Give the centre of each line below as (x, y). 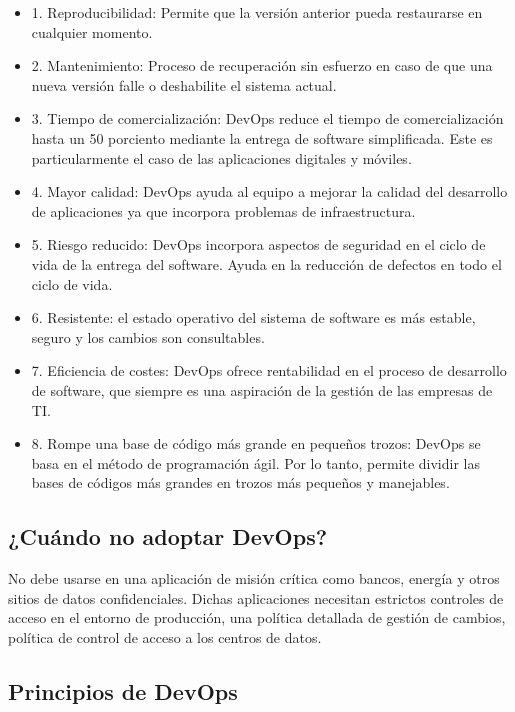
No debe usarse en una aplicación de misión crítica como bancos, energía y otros (254, 578)
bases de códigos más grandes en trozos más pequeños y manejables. (240, 482)
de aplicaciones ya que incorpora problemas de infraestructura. (223, 210)
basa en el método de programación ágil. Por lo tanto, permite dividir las (255, 462)
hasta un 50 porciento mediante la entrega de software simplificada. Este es (262, 137)
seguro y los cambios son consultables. (148, 336)
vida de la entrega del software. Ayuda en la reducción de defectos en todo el (266, 263)
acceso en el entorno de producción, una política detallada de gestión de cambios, (257, 617)
